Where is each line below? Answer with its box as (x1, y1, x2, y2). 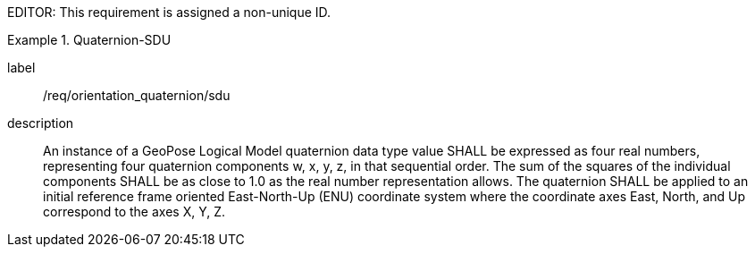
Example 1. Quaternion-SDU (7, 32, 172, 47)
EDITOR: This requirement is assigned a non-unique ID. (7, 4, 331, 20)
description (7, 115, 74, 131)
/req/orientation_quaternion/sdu (43, 88, 231, 103)
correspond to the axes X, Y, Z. (43, 204, 225, 219)
